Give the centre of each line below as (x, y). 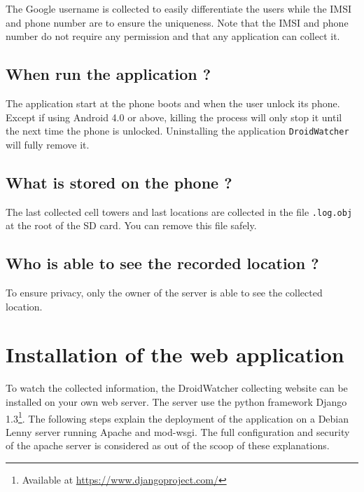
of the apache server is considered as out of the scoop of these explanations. (168, 445)
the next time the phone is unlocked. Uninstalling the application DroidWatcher (177, 131)
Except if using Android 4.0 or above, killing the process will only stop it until (174, 117)
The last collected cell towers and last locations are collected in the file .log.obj (179, 211)
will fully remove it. (48, 144)
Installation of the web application (175, 354)
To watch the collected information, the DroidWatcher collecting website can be (177, 388)
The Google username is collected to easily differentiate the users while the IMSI (179, 8)
